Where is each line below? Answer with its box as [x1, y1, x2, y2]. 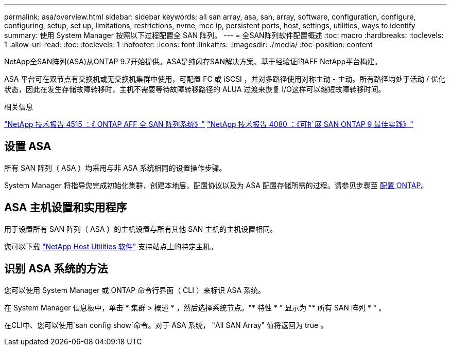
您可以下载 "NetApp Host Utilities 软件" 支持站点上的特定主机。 [4, 242, 218, 251]
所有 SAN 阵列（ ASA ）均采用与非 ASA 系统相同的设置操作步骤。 [4, 163, 227, 172]
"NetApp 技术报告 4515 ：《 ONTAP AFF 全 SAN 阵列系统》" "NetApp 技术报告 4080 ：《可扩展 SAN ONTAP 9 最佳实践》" [4, 120, 413, 128]
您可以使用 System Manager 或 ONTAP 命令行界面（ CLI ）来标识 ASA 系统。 [4, 285, 266, 294]
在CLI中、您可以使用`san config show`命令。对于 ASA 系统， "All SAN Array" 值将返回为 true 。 [4, 320, 328, 329]
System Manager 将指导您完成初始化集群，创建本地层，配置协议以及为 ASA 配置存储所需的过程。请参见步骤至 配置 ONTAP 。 [4, 180, 428, 190]
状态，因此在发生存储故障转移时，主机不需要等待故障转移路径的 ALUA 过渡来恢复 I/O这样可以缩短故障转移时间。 [4, 85, 386, 94]
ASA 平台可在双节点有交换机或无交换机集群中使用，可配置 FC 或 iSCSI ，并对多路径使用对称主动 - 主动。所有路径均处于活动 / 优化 [4, 75, 446, 83]
